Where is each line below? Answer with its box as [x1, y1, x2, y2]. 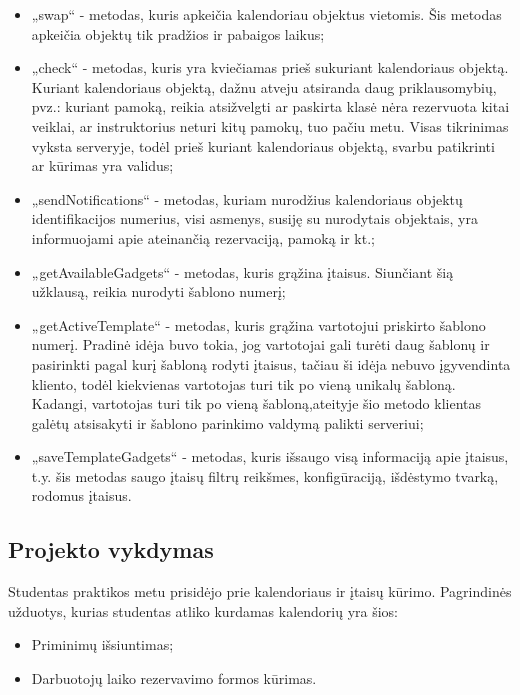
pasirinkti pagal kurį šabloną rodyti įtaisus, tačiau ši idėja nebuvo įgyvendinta [31, 353, 511, 374]
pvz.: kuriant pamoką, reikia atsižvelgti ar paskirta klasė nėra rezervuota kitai [31, 96, 510, 117]
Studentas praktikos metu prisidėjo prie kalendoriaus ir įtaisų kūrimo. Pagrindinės [8, 581, 512, 602]
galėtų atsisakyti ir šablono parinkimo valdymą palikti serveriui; [31, 412, 424, 433]
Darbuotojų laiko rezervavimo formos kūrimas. [31, 668, 317, 689]
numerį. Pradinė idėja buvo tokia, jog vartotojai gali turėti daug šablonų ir [31, 334, 490, 355]
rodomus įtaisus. [31, 485, 132, 506]
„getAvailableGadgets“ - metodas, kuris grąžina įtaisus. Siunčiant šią [31, 261, 454, 282]
